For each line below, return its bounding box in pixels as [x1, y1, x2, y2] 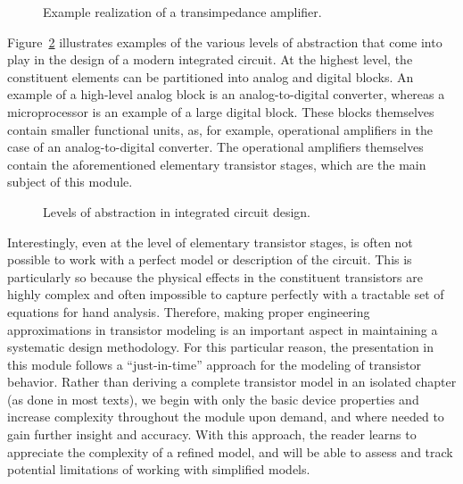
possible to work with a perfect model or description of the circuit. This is [7, 250, 412, 269]
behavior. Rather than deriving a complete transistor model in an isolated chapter [7, 372, 457, 391]
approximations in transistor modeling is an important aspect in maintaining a [7, 320, 438, 338]
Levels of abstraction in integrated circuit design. [43, 202, 310, 221]
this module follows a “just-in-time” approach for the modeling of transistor [7, 355, 422, 373]
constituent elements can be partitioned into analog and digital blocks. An [7, 67, 414, 86]
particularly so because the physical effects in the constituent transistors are [7, 267, 423, 286]
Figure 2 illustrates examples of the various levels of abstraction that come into [7, 32, 442, 51]
